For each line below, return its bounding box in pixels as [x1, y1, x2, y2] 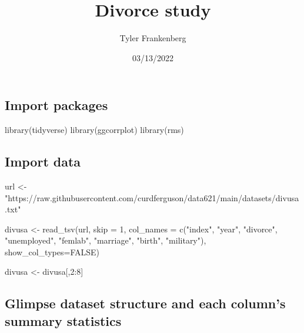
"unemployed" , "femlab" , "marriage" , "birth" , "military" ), [5, 234, 206, 247]
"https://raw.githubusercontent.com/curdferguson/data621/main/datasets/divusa [5, 191, 299, 204]
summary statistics [5, 311, 122, 329]
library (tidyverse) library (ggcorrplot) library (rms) [5, 124, 184, 136]
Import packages [5, 96, 108, 114]
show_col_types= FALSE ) [5, 245, 99, 258]
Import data [5, 152, 81, 171]
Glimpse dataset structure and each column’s [5, 294, 286, 312]
